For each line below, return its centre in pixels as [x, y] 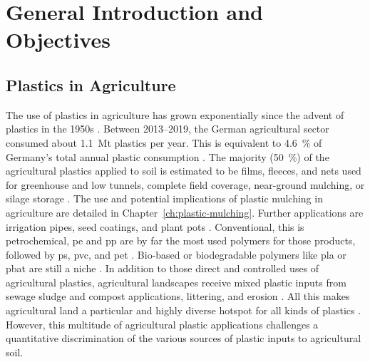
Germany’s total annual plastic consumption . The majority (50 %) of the [168, 156]
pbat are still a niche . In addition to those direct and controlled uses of [163, 268]
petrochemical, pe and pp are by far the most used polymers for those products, [181, 241]
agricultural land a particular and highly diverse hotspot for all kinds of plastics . [184, 310]
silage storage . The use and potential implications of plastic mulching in [164, 198]
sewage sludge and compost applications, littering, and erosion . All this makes [178, 296]
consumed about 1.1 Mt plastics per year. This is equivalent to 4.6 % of [164, 142]
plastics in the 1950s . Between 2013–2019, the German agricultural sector [168, 129]
